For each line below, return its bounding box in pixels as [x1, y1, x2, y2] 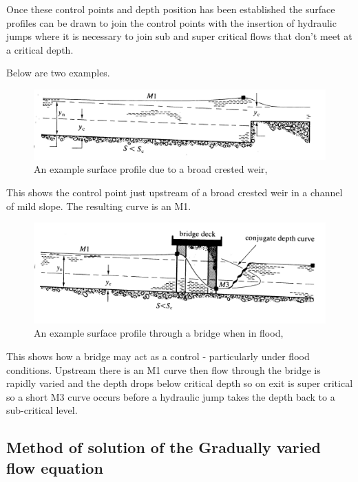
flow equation [6, 457, 103, 478]
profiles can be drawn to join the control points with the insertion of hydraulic [6, 15, 337, 30]
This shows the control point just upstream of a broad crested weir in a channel [6, 185, 343, 200]
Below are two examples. [6, 65, 110, 80]
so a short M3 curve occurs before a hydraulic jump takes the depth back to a [6, 389, 335, 404]
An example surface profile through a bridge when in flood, [34, 326, 284, 340]
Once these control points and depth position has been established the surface [6, 2, 335, 16]
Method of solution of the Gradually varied [6, 437, 321, 458]
